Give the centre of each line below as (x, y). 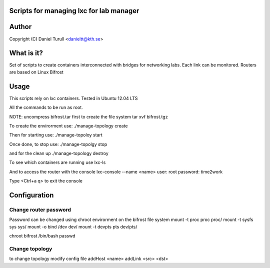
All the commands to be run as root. (46, 107)
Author (20, 27)
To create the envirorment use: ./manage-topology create (68, 125)
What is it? (26, 53)
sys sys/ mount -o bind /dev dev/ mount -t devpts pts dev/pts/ (73, 226)
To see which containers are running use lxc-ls (57, 162)
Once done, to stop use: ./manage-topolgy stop (58, 144)
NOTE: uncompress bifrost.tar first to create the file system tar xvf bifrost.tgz (88, 116)
